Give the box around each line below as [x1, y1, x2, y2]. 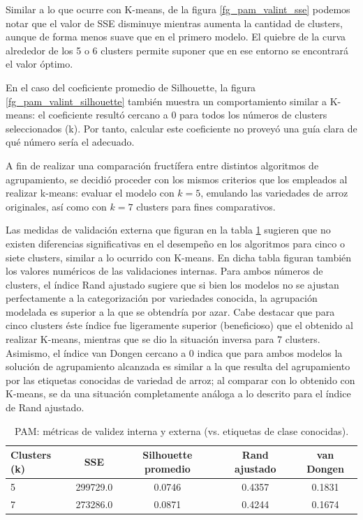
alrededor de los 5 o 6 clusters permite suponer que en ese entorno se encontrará [6, 43, 349, 57]
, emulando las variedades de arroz [200, 185, 348, 200]
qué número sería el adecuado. [6, 135, 135, 149]
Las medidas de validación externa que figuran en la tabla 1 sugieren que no [6, 222, 331, 237]
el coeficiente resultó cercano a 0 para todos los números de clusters [38, 107, 327, 122]
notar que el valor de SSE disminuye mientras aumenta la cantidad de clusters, [6, 15, 343, 30]
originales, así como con [6, 199, 107, 213]
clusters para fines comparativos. [136, 199, 276, 213]
